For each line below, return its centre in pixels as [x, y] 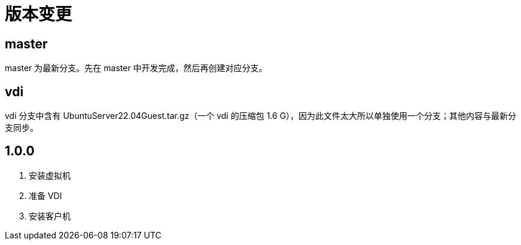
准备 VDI [45, 195]
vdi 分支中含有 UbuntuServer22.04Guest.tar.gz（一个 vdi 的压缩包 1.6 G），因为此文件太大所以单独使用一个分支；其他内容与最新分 [261, 116]
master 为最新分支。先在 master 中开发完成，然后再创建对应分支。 [136, 68]
